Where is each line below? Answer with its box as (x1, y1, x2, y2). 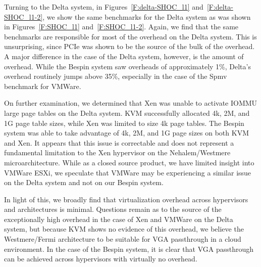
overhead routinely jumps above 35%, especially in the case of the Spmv (4, 71, 227, 81)
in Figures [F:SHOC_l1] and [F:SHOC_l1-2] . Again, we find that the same (4, 21, 239, 32)
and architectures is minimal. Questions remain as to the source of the (4, 204, 222, 214)
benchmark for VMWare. (4, 80, 81, 91)
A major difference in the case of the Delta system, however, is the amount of (4, 51, 244, 61)
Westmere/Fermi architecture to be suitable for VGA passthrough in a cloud (4, 234, 241, 244)
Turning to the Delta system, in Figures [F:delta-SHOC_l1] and (4, 2, 203, 12)
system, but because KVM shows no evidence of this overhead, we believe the (4, 224, 244, 234)
